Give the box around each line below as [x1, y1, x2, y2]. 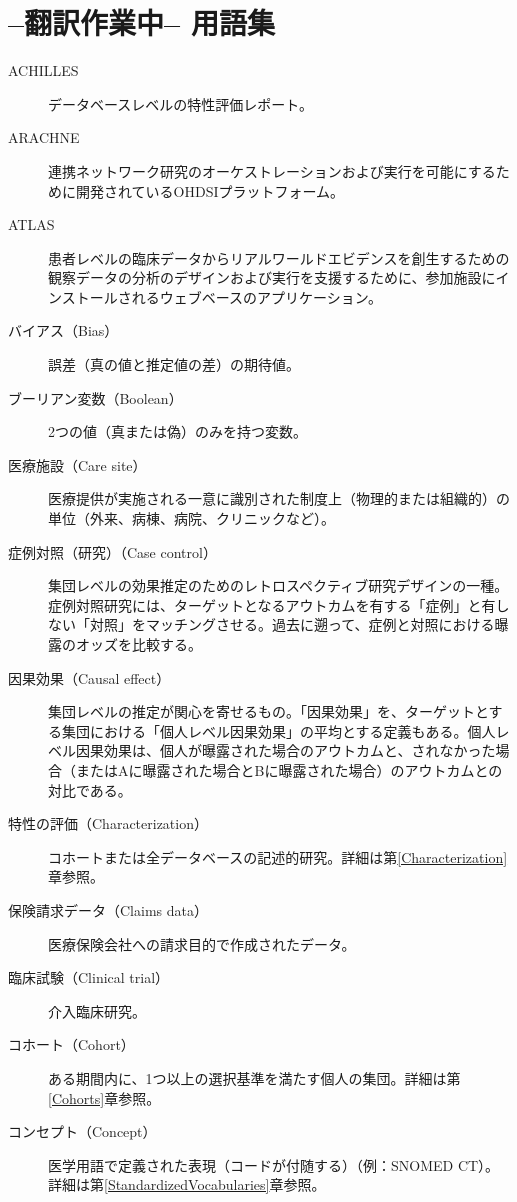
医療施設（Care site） [8, 454, 147, 475]
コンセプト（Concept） [8, 1121, 157, 1142]
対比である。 [48, 779, 132, 800]
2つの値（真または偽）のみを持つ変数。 [48, 421, 307, 442]
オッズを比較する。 [75, 634, 202, 654]
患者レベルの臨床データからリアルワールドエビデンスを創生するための [48, 247, 510, 268]
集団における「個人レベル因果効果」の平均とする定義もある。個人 [61, 720, 496, 741]
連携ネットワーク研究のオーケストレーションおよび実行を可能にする [48, 160, 496, 181]
